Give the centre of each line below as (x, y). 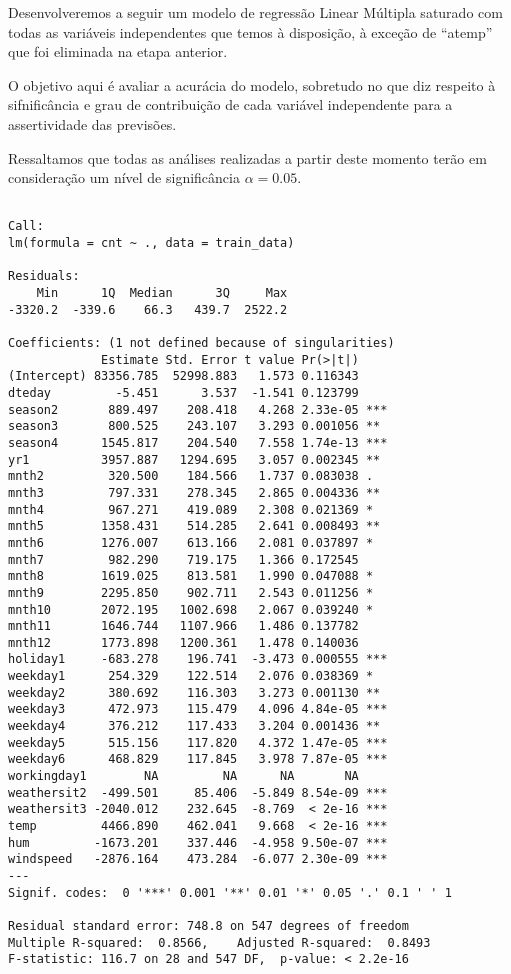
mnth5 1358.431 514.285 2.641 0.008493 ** (194, 526)
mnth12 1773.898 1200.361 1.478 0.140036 (183, 642)
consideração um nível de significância (124, 177)
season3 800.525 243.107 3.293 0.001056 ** (194, 426)
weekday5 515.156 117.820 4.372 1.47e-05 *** (198, 742)
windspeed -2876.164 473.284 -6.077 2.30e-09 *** (198, 859)
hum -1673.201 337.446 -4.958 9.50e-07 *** (198, 842)
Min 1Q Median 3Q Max (162, 293)
